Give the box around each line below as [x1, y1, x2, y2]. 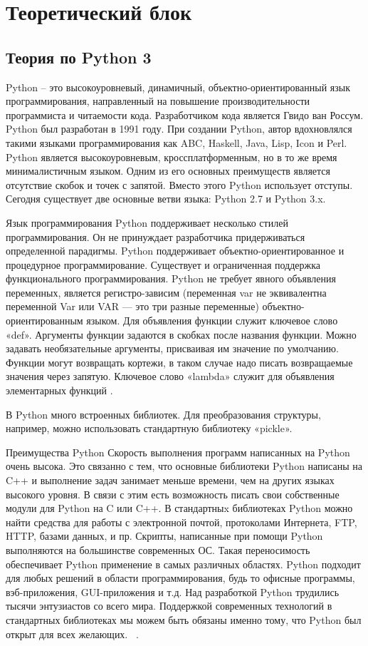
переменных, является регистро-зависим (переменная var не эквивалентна [6, 284, 327, 299]
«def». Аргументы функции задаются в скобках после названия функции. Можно [6, 327, 357, 342]
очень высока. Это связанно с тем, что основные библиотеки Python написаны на [6, 458, 362, 473]
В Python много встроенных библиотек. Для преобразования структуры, [6, 406, 321, 421]
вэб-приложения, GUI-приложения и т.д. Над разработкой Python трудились [6, 584, 340, 599]
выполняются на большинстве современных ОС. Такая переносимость [6, 542, 310, 557]
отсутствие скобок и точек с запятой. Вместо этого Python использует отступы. [6, 177, 353, 192]
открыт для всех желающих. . [6, 626, 139, 641]
